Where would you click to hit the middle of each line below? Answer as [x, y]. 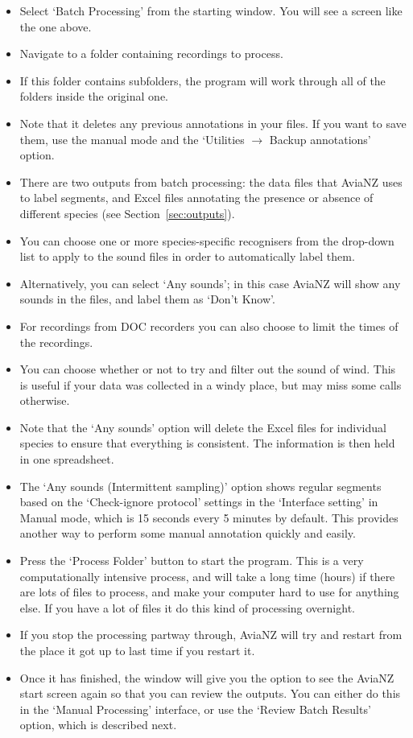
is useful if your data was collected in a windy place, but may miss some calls [211, 384]
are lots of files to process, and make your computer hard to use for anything [209, 592]
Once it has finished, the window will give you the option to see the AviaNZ [207, 677]
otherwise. [45, 400]
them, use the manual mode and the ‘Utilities [132, 139]
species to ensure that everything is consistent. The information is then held [207, 443]
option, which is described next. [98, 725]
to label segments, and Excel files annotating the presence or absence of [196, 198]
